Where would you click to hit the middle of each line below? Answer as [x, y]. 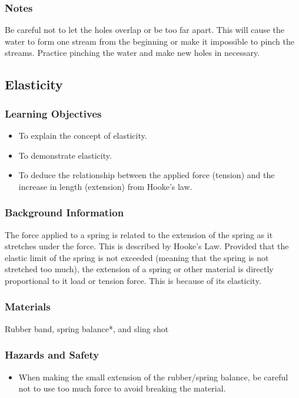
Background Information [64, 213]
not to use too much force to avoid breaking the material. [122, 388]
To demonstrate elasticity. [65, 155]
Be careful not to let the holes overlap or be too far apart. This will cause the [145, 30]
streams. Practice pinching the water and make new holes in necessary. [132, 53]
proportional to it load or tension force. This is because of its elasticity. [133, 280]
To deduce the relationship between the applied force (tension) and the [147, 175]
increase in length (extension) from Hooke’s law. [105, 186]
